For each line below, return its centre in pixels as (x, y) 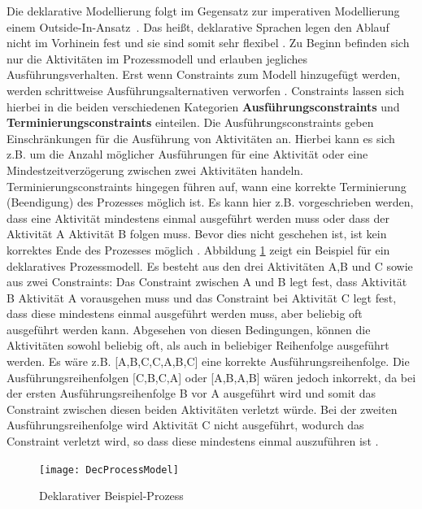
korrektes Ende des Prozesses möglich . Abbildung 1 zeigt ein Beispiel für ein (198, 249)
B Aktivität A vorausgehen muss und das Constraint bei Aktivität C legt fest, (202, 297)
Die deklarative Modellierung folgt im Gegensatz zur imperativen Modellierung (203, 11)
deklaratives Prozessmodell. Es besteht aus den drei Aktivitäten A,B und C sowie (210, 265)
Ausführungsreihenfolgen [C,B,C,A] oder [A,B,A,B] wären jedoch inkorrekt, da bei (211, 377)
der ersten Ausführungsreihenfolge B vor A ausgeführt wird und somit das (191, 393)
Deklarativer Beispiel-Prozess (111, 496)
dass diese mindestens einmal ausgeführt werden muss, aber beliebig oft (185, 313)
